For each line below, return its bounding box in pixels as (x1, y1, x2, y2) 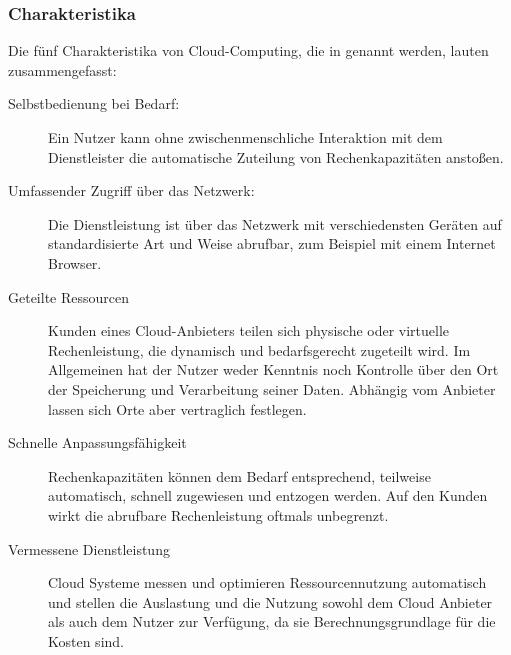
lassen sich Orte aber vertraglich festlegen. (48, 398, 307, 419)
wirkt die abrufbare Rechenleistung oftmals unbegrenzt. (48, 504, 389, 525)
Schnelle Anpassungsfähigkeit (8, 432, 187, 453)
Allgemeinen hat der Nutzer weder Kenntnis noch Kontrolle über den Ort (48, 359, 499, 380)
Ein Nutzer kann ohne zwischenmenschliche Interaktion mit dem (48, 127, 443, 147)
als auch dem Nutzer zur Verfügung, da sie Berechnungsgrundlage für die (48, 611, 496, 632)
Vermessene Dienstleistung (8, 538, 170, 559)
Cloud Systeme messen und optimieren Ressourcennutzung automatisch (48, 572, 487, 593)
